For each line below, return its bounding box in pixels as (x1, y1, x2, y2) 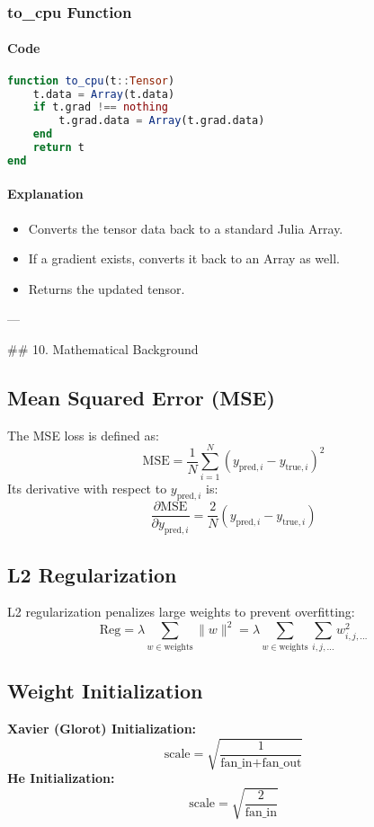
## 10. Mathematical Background (7, 339, 199, 358)
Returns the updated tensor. (28, 279, 185, 298)
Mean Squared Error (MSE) (7, 383, 275, 411)
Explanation (7, 184, 84, 203)
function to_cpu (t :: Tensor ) (7, 74, 175, 87)
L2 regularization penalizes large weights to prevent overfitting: (7, 602, 355, 621)
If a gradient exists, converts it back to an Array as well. (28, 249, 340, 268)
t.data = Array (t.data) (32, 87, 175, 101)
